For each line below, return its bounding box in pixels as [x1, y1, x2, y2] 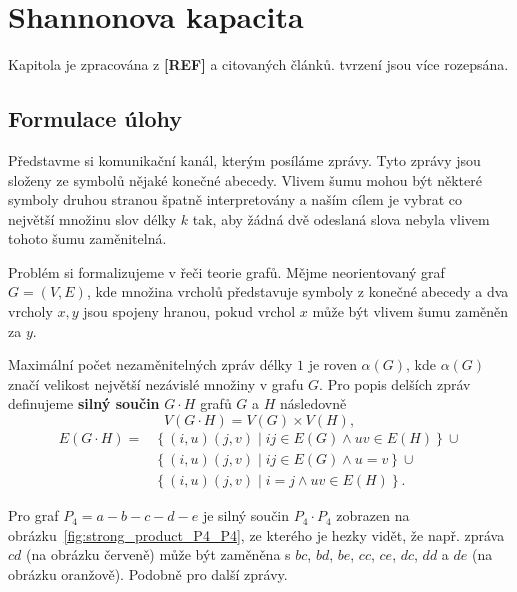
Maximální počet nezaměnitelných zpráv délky [8, 354, 293, 375]
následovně [280, 393, 347, 414]
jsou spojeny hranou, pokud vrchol [83, 301, 296, 322]
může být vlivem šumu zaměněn [312, 301, 509, 322]
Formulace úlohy [8, 103, 183, 134]
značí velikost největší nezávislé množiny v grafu [8, 373, 304, 394]
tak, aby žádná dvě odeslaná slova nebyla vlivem [192, 208, 490, 229]
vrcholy [8, 301, 53, 322]
